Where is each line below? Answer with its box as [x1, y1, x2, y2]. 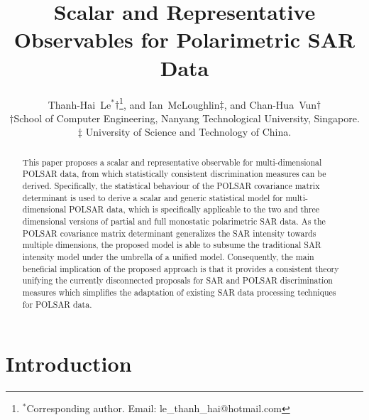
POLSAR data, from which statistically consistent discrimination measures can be [22, 168, 326, 180]
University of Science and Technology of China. [85, 124, 292, 139]
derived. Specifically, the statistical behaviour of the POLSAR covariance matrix [22, 180, 320, 192]
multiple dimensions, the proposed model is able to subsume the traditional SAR [22, 239, 321, 251]
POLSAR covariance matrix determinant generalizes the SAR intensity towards [22, 227, 316, 239]
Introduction [6, 349, 132, 378]
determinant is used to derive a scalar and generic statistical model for [22, 191, 283, 203]
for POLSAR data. [22, 298, 92, 310]
